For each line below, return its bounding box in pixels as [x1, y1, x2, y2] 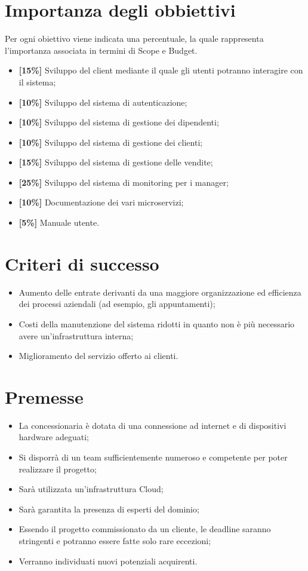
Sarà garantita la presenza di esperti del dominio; [19, 502, 199, 515]
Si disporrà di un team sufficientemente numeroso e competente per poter [19, 451, 288, 463]
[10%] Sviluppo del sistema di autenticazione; [19, 96, 187, 108]
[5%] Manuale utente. [19, 216, 100, 229]
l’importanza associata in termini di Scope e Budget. [5, 44, 198, 56]
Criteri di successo [5, 251, 159, 275]
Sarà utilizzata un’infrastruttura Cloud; [19, 483, 164, 495]
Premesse [5, 384, 84, 409]
